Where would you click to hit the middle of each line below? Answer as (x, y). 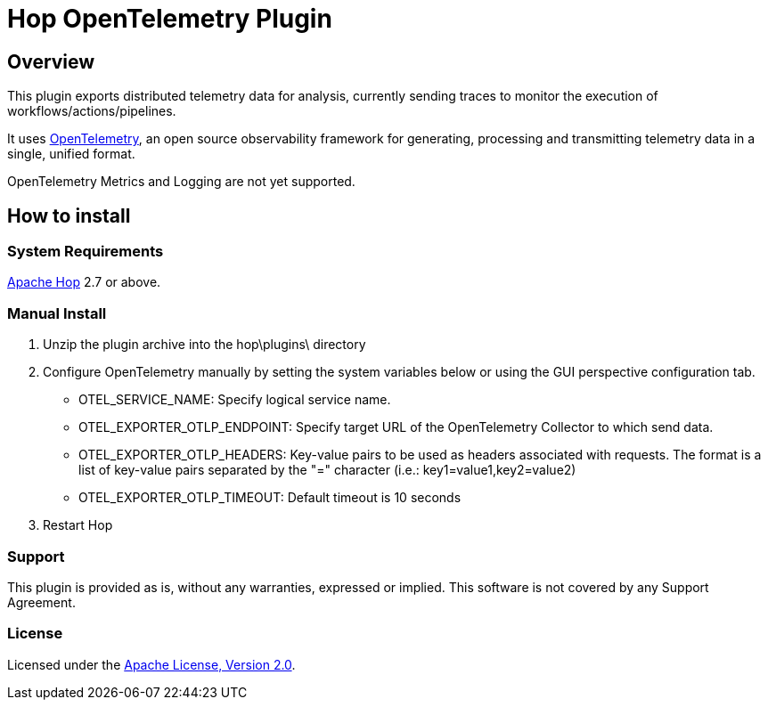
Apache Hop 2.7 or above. (84, 282)
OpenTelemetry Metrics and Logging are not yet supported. (181, 182)
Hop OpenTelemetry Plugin (170, 19)
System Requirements (86, 252)
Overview (51, 61)
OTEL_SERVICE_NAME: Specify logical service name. (235, 400)
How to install (69, 215)
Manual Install (57, 313)
